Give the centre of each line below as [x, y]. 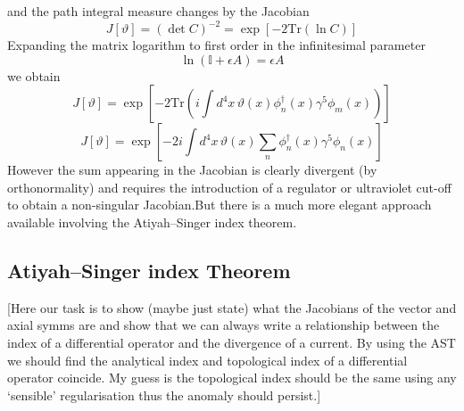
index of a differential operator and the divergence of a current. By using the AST [232, 343]
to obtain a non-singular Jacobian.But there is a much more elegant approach [220, 205]
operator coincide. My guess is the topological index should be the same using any [232, 378]
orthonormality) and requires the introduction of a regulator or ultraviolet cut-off [229, 187]
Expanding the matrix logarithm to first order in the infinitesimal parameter [216, 45]
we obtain [34, 75]
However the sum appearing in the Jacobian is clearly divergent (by [192, 170]
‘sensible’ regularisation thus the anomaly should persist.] [164, 395]
